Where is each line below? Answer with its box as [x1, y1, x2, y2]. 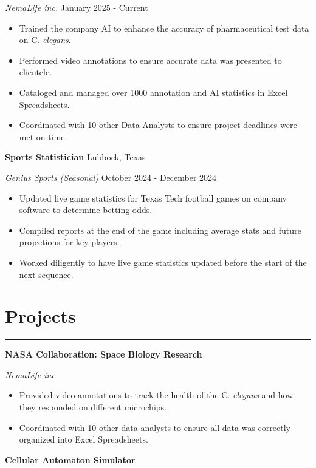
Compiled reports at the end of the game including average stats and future [19, 223, 301, 236]
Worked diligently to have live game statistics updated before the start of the [19, 256, 307, 268]
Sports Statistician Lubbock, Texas [5, 151, 146, 163]
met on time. [19, 130, 67, 143]
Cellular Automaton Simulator [5, 453, 136, 466]
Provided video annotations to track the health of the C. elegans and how [19, 388, 294, 401]
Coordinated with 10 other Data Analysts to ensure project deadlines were [19, 118, 297, 131]
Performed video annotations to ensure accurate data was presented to [19, 53, 282, 66]
